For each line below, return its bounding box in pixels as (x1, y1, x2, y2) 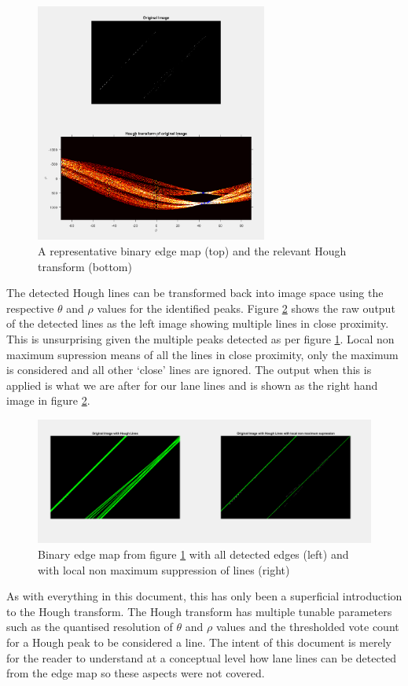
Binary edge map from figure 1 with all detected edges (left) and (38, 545, 349, 562)
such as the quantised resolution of (6, 618, 173, 635)
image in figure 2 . (6, 392, 90, 409)
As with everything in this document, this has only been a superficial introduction (6, 588, 402, 604)
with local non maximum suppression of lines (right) (38, 561, 290, 578)
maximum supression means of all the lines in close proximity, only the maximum (6, 346, 399, 362)
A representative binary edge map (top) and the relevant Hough (38, 243, 347, 259)
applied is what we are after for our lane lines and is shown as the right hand (6, 376, 378, 393)
